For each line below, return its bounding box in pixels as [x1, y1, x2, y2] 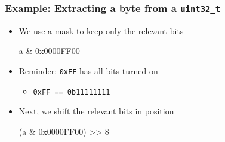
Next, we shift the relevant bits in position [19, 105, 174, 117]
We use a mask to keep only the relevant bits [19, 24, 184, 37]
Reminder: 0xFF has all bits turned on [19, 64, 158, 77]
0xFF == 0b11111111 [33, 87, 110, 96]
